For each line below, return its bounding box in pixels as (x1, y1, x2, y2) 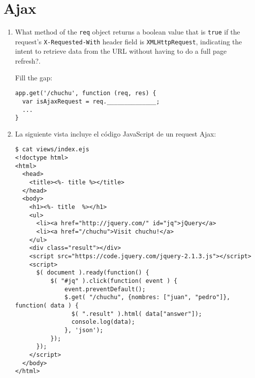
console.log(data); (71, 318, 135, 326)
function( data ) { (15, 302, 79, 309)
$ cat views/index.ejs (15, 146, 90, 153)
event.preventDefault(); (64, 285, 146, 293)
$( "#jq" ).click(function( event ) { (50, 277, 178, 284)
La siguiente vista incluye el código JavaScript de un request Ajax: (15, 128, 216, 138)
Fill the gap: (15, 72, 53, 82)
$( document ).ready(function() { (36, 269, 149, 276)
